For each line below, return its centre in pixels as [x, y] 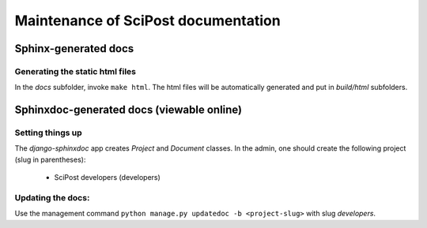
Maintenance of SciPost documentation [147, 21]
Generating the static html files [76, 71]
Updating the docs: [52, 198]
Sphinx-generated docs [74, 49]
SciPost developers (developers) [108, 178]
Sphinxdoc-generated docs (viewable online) [128, 110]
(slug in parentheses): [50, 159]
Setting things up [48, 133]
